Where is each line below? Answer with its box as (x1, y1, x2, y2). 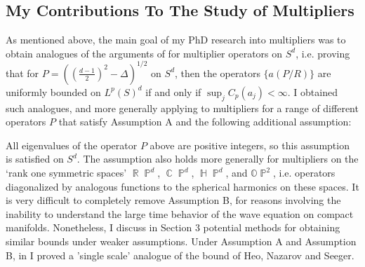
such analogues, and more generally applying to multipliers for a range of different (6, 100, 359, 115)
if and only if (145, 84, 201, 99)
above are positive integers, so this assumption (150, 137, 350, 152)
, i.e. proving (296, 46, 350, 60)
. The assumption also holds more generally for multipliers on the (77, 151, 359, 166)
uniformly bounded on (6, 84, 101, 99)
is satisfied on (6, 151, 64, 166)
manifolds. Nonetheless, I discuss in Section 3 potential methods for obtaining (6, 220, 340, 235)
